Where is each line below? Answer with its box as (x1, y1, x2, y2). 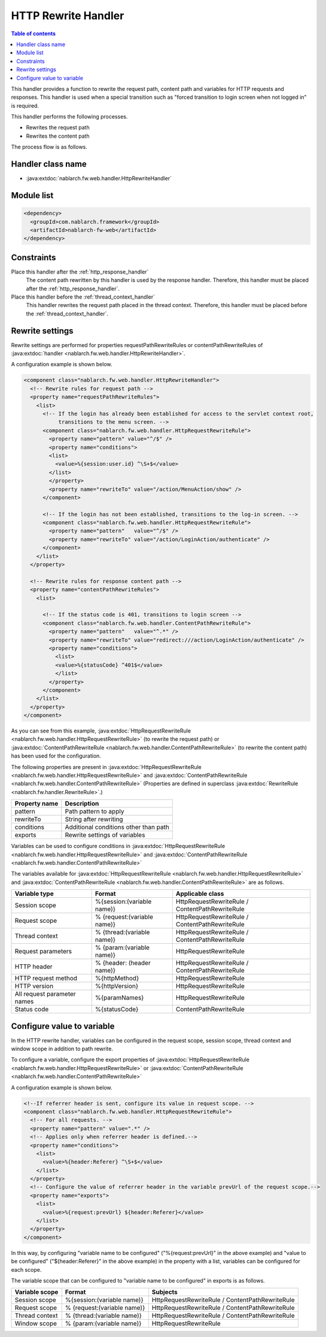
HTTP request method (14, 974, 78, 983)
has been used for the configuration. (11, 752, 102, 759)
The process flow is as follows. (11, 144, 88, 151)
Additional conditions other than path (65, 823, 170, 831)
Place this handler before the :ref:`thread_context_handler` (11, 293, 156, 300)
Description (65, 800, 99, 808)
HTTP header (14, 962, 53, 971)
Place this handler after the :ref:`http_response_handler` (11, 268, 149, 275)
